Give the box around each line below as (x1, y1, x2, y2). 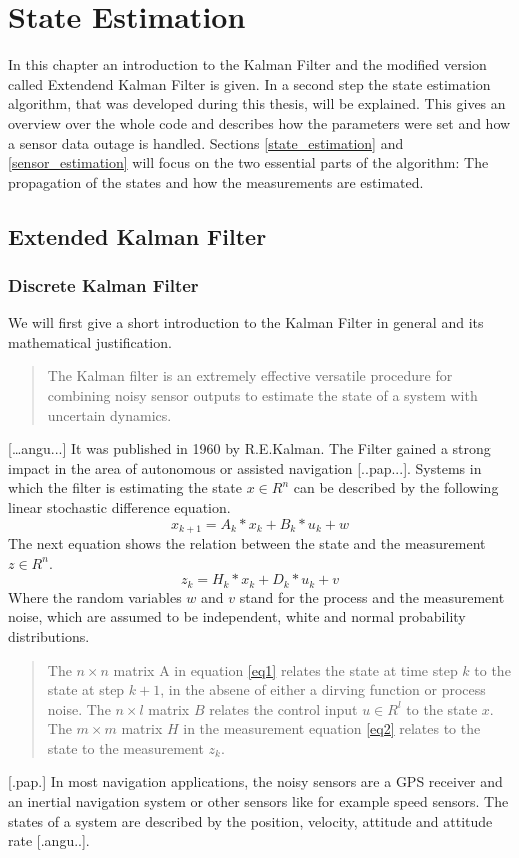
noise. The (47, 698, 111, 719)
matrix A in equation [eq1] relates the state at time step (113, 659, 458, 680)
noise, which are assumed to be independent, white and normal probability (8, 606, 466, 627)
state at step (47, 679, 125, 700)
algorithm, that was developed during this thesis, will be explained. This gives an (8, 93, 506, 114)
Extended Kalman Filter (8, 220, 267, 251)
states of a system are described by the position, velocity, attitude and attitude (8, 810, 493, 831)
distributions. (8, 625, 90, 646)
